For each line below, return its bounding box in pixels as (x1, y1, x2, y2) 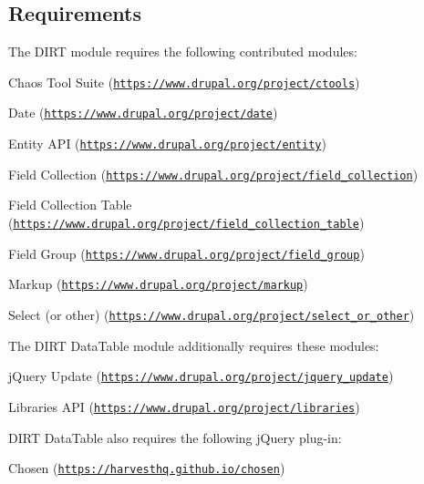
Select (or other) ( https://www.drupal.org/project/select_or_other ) (8, 304, 415, 324)
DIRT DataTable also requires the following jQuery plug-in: (8, 427, 342, 447)
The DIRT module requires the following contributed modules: (8, 42, 357, 61)
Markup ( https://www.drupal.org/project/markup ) (8, 274, 308, 293)
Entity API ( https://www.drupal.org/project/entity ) (8, 134, 326, 153)
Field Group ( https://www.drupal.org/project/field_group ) (8, 243, 365, 263)
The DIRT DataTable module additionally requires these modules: (8, 335, 379, 355)
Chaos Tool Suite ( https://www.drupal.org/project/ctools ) (8, 72, 360, 91)
